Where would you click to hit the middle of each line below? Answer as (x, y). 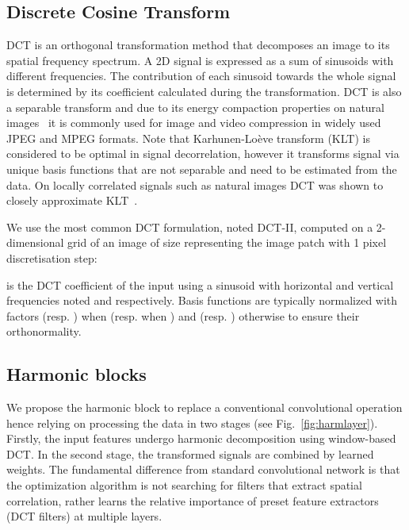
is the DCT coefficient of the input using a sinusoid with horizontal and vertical (200, 284)
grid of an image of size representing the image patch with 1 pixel (227, 242)
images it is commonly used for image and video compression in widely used (194, 123)
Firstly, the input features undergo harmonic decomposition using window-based (201, 438)
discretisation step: (52, 257)
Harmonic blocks (76, 374)
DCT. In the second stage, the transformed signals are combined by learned (190, 453)
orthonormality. (44, 331)
